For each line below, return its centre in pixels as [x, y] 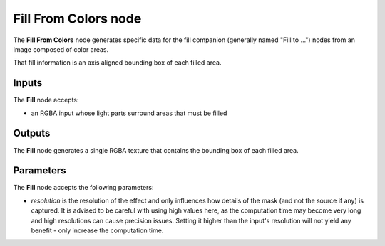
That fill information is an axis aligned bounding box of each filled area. [117, 63]
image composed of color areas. [61, 49]
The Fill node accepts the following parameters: [83, 188]
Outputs [32, 133]
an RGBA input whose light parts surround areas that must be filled [129, 113]
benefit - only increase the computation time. [97, 230]
